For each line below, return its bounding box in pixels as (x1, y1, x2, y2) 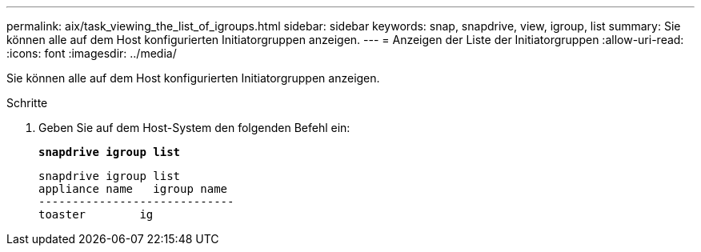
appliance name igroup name (38, 182, 228, 195)
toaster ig (38, 208, 154, 221)
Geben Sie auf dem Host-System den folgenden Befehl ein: (38, 121, 350, 134)
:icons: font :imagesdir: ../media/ (6, 46, 177, 60)
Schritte (6, 96, 48, 110)
